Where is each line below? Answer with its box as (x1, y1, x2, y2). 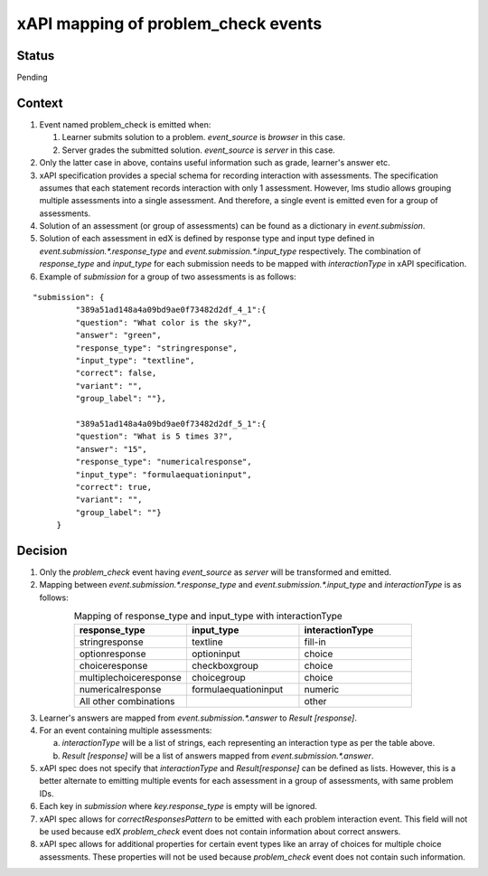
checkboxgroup (191, 659, 259, 672)
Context (16, 95, 63, 110)
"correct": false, (75, 368, 157, 379)
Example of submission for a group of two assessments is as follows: (39, 271, 297, 282)
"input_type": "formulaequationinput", (75, 469, 252, 479)
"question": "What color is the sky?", (75, 317, 252, 327)
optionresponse (79, 647, 146, 660)
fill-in (304, 636, 326, 648)
